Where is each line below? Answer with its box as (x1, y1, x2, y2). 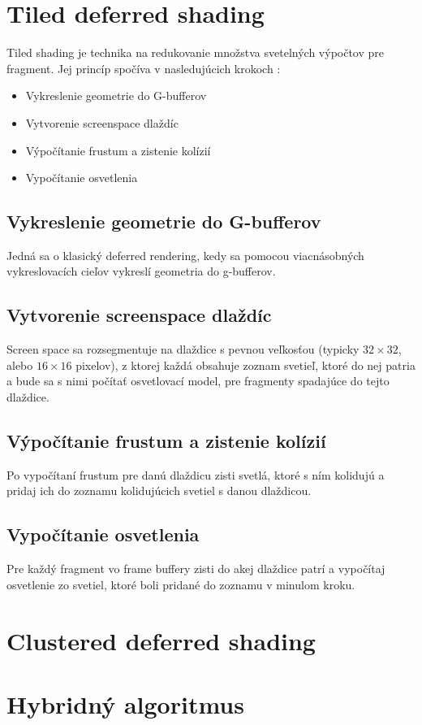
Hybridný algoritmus (6, 688, 244, 720)
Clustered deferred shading (6, 623, 316, 657)
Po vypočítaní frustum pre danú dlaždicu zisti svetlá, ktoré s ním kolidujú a (6, 466, 385, 483)
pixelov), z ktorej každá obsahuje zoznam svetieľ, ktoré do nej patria (75, 356, 416, 373)
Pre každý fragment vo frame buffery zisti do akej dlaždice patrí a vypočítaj (6, 560, 385, 577)
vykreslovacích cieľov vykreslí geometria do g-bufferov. (6, 263, 276, 280)
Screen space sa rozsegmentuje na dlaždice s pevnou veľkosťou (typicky (6, 341, 360, 358)
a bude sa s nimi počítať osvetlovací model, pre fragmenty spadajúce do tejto (6, 372, 390, 389)
